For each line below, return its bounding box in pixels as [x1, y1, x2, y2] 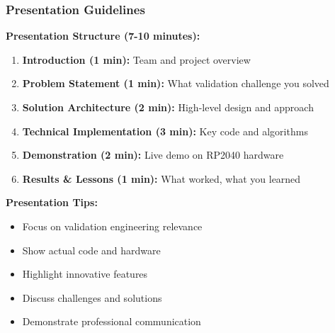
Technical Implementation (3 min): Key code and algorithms [22, 123, 308, 138]
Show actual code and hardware [22, 242, 161, 257]
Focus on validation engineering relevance [22, 218, 203, 233]
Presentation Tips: [6, 195, 98, 210]
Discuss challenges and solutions [22, 290, 162, 305]
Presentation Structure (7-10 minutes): [6, 28, 200, 43]
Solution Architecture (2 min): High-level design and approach [22, 100, 314, 114]
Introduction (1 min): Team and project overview [22, 52, 251, 67]
